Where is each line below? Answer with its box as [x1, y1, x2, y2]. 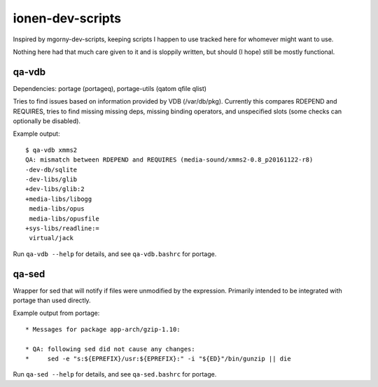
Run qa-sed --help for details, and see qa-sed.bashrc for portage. [13, 370, 217, 379]
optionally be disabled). [13, 117, 80, 125]
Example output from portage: [13, 309, 100, 318]
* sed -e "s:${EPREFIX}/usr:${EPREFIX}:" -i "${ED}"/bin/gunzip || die [25, 354, 291, 363]
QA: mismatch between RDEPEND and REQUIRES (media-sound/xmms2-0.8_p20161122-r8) [25, 156, 314, 164]
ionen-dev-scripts [13, 10, 122, 26]
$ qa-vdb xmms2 [25, 146, 78, 154]
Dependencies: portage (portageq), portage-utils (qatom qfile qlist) [13, 84, 206, 92]
